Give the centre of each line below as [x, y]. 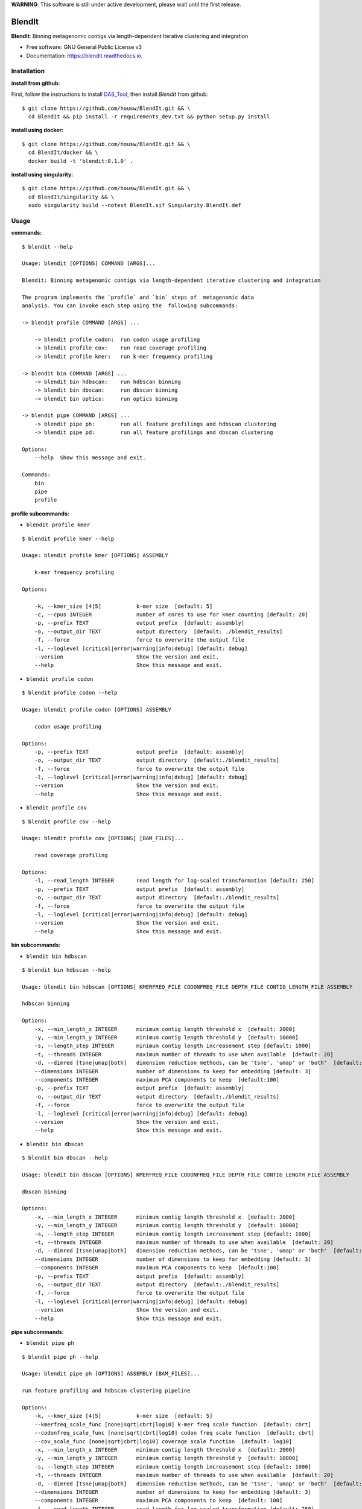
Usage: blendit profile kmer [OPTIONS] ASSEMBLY [95, 556]
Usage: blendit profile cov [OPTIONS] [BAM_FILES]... [103, 838]
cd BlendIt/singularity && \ [71, 197]
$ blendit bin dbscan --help [65, 1158]
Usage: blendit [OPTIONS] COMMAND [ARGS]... [89, 263]
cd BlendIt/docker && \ [63, 153]
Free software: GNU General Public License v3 [84, 47]
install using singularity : [42, 174]
